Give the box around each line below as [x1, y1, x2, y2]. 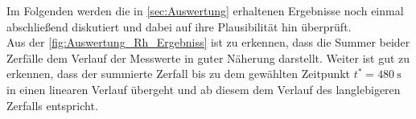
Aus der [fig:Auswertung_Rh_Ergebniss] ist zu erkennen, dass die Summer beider [6, 34, 410, 51]
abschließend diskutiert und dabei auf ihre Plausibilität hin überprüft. [6, 18, 352, 35]
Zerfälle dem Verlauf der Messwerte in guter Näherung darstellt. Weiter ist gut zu [6, 49, 410, 66]
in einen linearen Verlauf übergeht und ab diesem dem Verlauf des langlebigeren [6, 80, 401, 97]
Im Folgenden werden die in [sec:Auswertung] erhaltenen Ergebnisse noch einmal [6, 2, 404, 18]
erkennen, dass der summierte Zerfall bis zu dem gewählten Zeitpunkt [6, 65, 351, 82]
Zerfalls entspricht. [6, 96, 98, 113]
